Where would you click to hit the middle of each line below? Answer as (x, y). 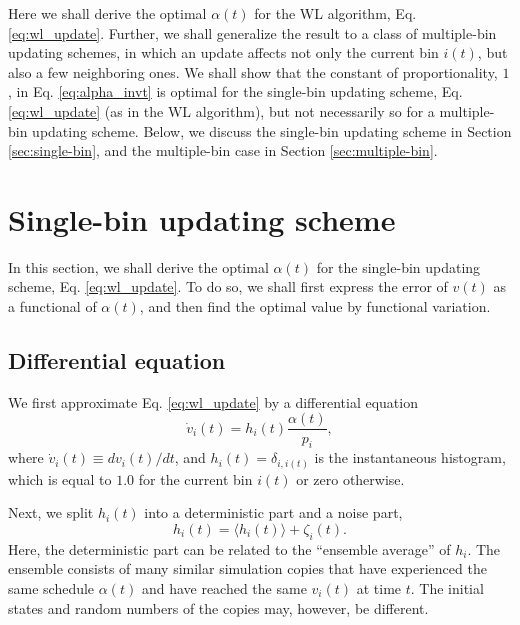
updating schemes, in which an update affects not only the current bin (223, 52)
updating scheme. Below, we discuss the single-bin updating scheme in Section (272, 130)
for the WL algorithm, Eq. (335, 13)
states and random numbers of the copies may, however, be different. (218, 607)
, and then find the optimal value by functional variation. (315, 306)
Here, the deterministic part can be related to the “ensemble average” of (229, 548)
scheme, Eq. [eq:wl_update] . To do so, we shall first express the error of (228, 286)
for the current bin (195, 478)
